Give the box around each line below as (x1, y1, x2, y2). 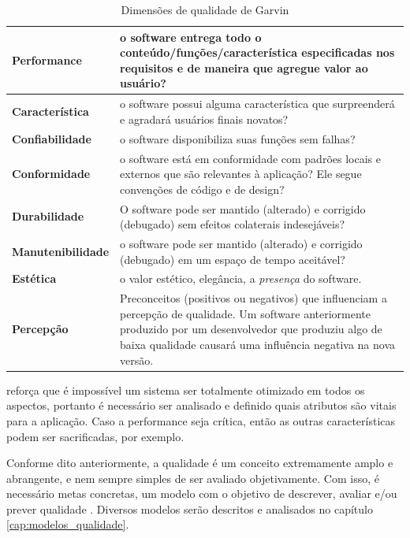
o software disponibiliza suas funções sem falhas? (120, 130, 356, 147)
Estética (12, 270, 57, 287)
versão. (120, 351, 154, 368)
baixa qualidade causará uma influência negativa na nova (120, 336, 396, 353)
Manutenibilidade (12, 243, 110, 259)
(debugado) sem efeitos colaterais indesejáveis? (120, 216, 345, 232)
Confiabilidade (12, 130, 91, 147)
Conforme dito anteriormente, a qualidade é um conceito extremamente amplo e (6, 455, 393, 471)
